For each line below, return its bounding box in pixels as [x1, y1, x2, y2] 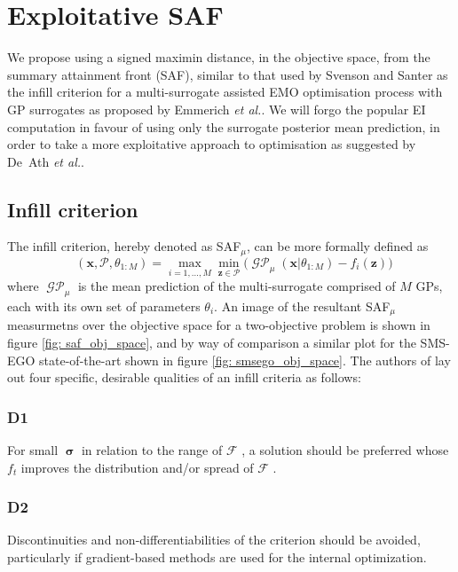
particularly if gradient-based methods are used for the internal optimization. [7, 548, 427, 566]
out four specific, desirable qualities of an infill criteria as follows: [7, 368, 361, 387]
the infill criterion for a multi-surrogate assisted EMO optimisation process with [7, 82, 443, 101]
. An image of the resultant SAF [214, 296, 391, 315]
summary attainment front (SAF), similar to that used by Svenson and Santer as [7, 65, 448, 83]
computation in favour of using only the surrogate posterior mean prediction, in [7, 117, 440, 136]
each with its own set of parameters [7, 296, 201, 315]
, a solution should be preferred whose [241, 441, 449, 458]
